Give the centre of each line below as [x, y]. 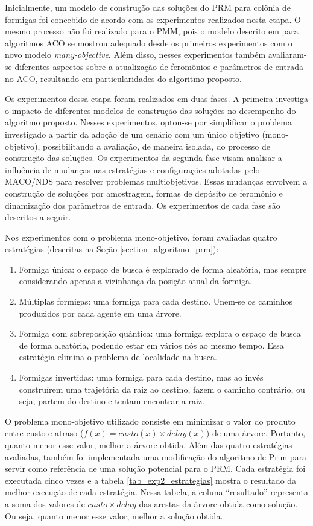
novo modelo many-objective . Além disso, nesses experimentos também [135, 55]
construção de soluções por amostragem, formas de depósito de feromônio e [144, 193]
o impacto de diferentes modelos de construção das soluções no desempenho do [150, 110]
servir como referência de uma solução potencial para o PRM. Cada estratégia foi [155, 468]
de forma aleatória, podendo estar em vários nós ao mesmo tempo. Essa [151, 345]
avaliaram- [287, 55]
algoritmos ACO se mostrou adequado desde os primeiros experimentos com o [149, 43]
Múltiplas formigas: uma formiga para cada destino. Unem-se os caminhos [156, 301]
